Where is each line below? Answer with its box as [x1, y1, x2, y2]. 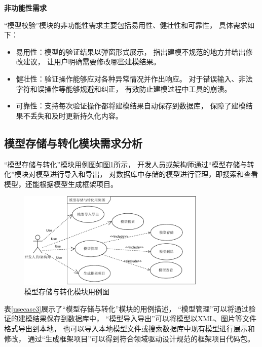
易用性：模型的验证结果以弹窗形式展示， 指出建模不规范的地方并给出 [16, 46, 246, 57]
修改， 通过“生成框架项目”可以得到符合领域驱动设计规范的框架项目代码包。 [4, 333, 254, 343]
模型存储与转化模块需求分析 [4, 135, 142, 150]
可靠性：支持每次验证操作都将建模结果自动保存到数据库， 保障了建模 [16, 100, 246, 111]
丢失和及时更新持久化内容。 [30, 110, 123, 121]
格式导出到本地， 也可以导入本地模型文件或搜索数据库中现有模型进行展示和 [4, 323, 255, 334]
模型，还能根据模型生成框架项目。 [4, 178, 118, 189]
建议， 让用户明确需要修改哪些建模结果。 [23, 56, 161, 67]
